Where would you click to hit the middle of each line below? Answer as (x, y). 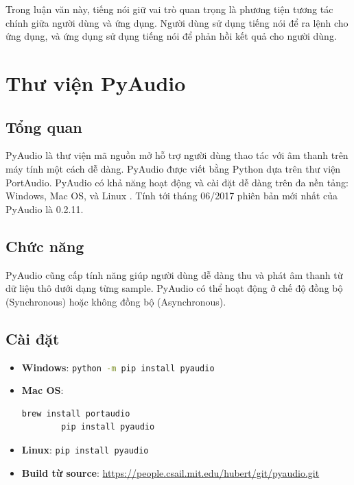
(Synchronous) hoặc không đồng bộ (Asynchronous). (116, 301)
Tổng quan (44, 126)
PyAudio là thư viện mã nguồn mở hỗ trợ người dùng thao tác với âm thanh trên (177, 155)
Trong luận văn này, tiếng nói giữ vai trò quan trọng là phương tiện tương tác (169, 9)
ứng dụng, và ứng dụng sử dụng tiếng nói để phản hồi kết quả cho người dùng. (171, 36)
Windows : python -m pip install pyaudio (118, 367)
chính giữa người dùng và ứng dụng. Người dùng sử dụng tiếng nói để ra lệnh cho (177, 22)
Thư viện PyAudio (96, 83)
